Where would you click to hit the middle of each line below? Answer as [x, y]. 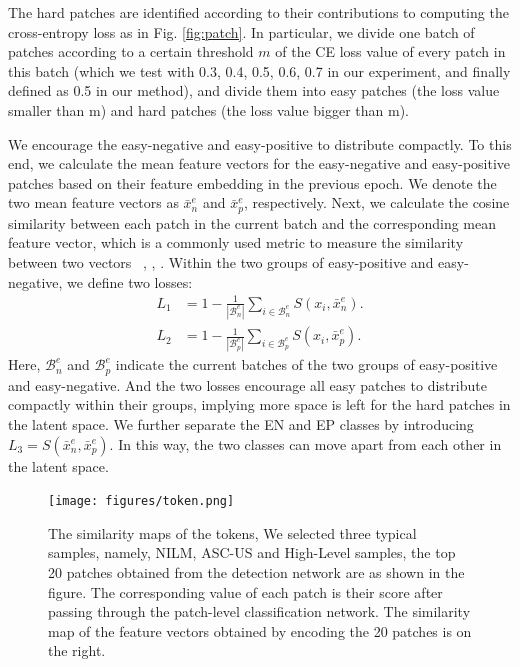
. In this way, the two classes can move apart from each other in [305, 443]
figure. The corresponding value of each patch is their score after [245, 591]
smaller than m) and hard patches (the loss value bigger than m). [208, 109]
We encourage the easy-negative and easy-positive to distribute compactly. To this [260, 143]
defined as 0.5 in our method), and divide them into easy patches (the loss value [254, 90]
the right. [77, 650]
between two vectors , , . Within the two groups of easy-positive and [221, 261]
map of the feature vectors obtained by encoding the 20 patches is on [260, 630]
